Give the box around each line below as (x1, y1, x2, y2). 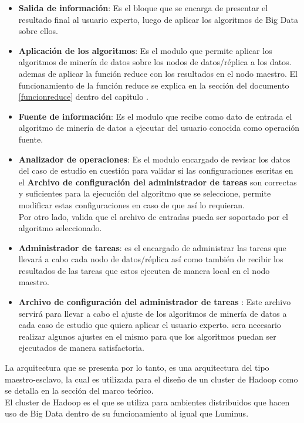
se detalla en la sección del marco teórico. (5, 384, 154, 397)
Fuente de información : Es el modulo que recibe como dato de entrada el (18, 110, 292, 122)
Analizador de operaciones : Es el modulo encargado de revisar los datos (18, 153, 291, 165)
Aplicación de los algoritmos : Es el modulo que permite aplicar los (18, 44, 272, 56)
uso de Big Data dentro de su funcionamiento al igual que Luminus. (5, 407, 249, 419)
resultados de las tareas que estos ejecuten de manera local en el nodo (18, 264, 270, 276)
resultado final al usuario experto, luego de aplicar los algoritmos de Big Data (18, 13, 298, 25)
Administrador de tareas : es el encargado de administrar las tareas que (18, 241, 286, 253)
